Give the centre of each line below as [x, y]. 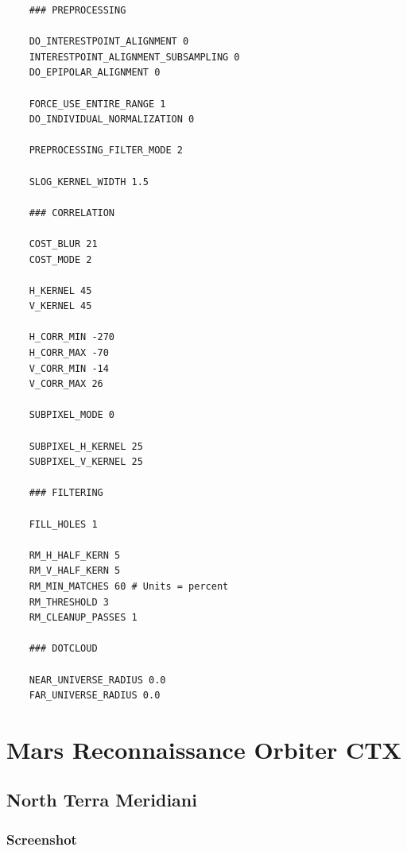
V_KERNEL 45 [60, 306]
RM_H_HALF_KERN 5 [75, 555]
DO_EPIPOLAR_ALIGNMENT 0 [95, 73]
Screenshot [42, 839]
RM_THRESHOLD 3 [69, 602]
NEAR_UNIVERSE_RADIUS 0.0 [97, 680]
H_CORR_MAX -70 [69, 353]
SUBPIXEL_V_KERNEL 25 [86, 462]
